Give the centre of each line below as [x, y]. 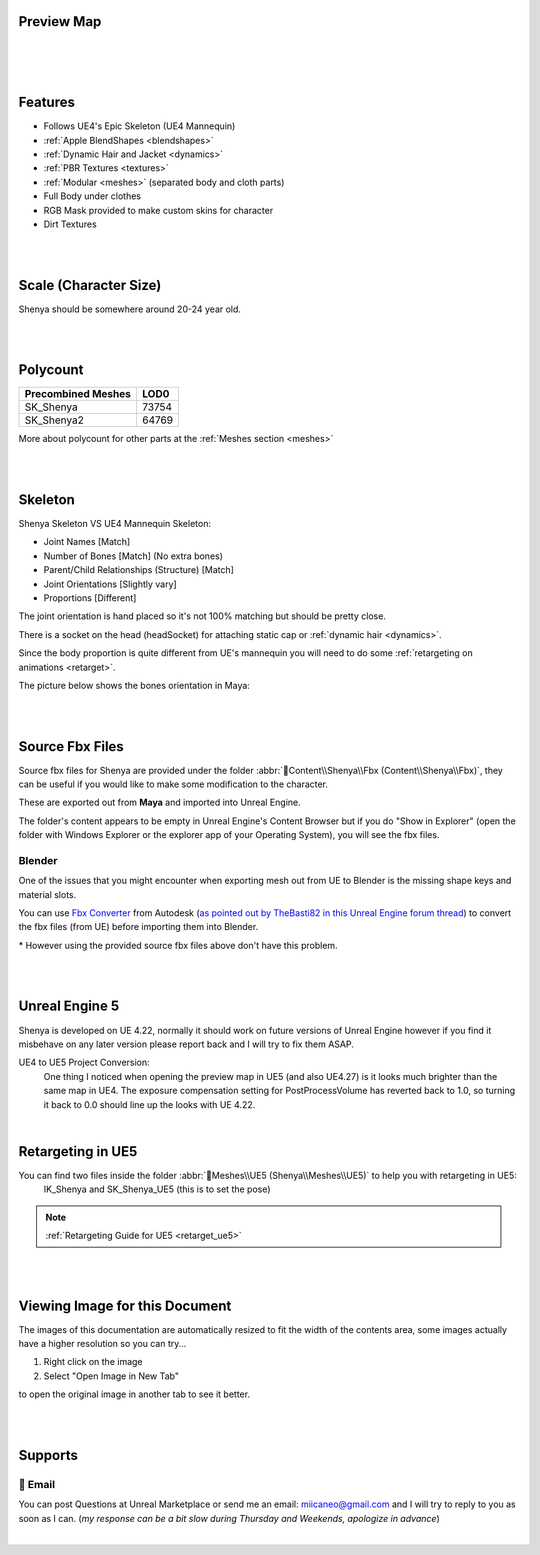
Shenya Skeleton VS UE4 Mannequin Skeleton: [115, 523]
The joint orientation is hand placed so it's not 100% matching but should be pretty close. [202, 616]
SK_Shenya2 [54, 420]
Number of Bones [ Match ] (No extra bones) [133, 556]
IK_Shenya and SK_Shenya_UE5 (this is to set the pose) [157, 1189]
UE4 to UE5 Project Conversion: [84, 1062]
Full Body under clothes [92, 196]
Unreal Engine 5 [69, 1006]
